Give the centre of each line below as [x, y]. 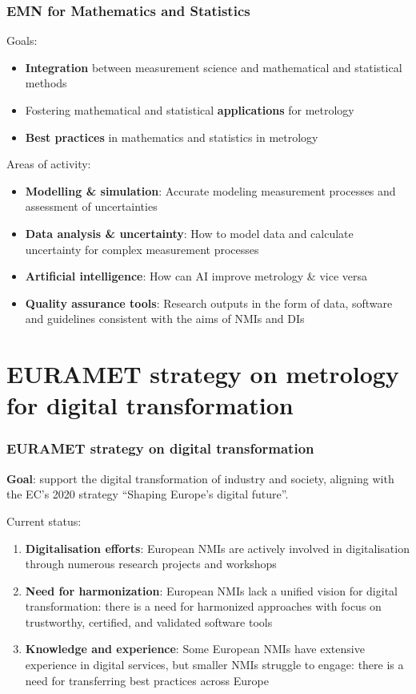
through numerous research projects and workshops [151, 564]
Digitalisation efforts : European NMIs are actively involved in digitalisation [217, 548]
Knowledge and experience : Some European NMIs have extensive [195, 649]
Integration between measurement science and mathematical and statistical [214, 67]
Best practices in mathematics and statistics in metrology [172, 137]
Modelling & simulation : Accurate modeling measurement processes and [210, 190]
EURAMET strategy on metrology [203, 374]
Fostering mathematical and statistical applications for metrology [190, 110]
